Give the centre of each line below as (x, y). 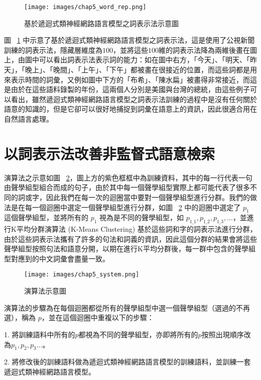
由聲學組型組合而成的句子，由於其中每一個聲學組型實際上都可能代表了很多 (127, 187)
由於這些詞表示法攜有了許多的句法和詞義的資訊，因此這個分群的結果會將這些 (130, 239)
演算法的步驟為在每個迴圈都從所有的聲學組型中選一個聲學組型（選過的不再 (127, 307)
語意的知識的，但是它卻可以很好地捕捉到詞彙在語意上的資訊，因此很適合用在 (130, 109)
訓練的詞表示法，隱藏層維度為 (53, 50)
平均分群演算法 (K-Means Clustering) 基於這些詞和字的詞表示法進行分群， (137, 229)
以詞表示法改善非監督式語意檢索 (110, 153)
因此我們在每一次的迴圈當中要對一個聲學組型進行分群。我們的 (148, 197)
